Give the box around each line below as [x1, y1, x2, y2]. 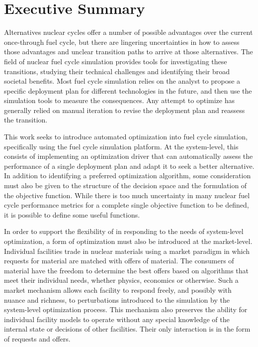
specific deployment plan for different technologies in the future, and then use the [4, 85, 252, 96]
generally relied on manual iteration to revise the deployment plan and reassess [4, 105, 245, 115]
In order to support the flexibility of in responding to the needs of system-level [4, 226, 244, 236]
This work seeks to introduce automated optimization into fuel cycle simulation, [4, 131, 248, 142]
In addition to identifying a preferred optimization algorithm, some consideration [4, 170, 251, 181]
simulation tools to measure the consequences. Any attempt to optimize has [4, 95, 235, 106]
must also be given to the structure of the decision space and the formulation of [4, 180, 247, 191]
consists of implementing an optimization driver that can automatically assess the [4, 151, 253, 161]
